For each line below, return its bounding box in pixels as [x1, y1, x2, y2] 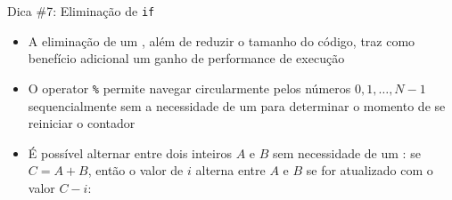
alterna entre [195, 161, 266, 180]
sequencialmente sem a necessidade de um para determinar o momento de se [28, 96, 446, 115]
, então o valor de [87, 161, 184, 180]
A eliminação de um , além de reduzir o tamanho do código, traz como [28, 31, 415, 50]
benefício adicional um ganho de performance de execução [28, 49, 345, 68]
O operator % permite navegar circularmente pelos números [28, 78, 351, 97]
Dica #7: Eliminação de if [7, 2, 155, 20]
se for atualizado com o [306, 161, 433, 180]
